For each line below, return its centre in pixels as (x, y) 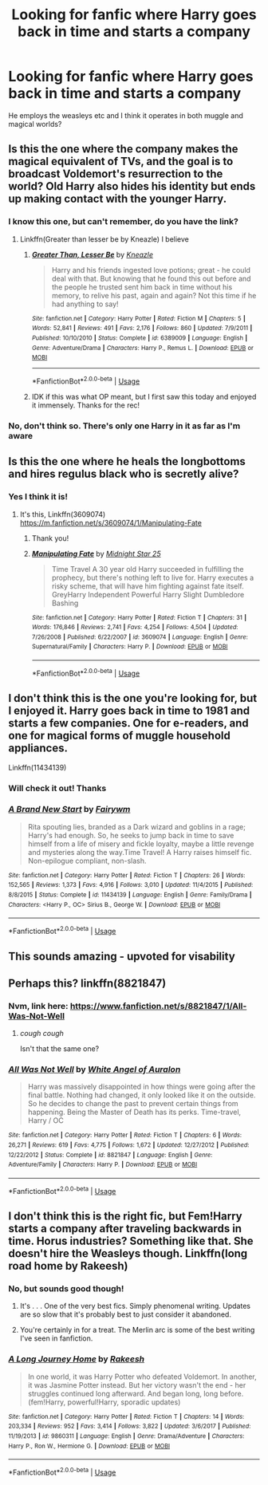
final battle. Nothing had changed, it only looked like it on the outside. (142, 1095)
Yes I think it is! (38, 497)
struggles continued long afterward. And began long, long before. (136, 1393)
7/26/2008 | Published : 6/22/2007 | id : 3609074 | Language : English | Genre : (140, 637)
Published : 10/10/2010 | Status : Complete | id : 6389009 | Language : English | (140, 338)
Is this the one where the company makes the (123, 149)
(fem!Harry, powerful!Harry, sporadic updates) (104, 1402)
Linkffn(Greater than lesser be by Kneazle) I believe (104, 239)
